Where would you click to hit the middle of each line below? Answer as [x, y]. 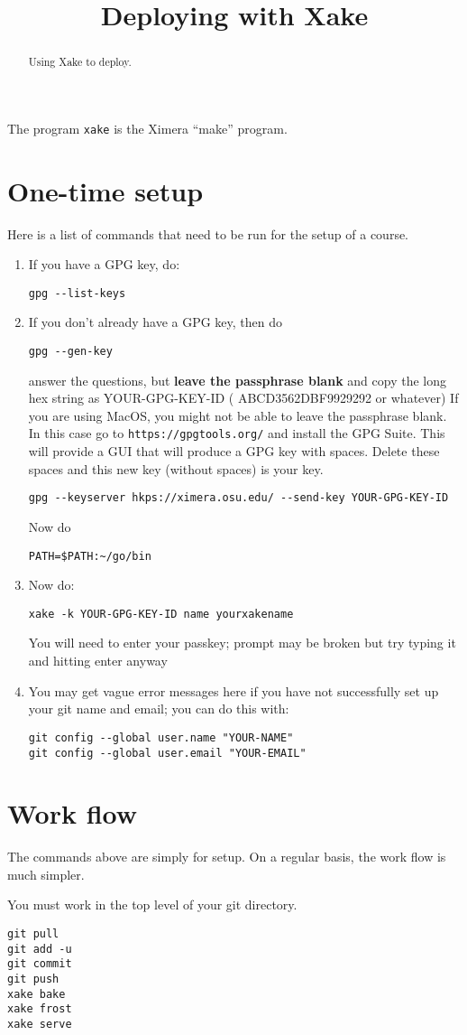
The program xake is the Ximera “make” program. [147, 128]
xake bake [37, 994]
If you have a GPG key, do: [104, 264]
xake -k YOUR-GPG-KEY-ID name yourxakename [161, 614]
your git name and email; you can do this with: [159, 709]
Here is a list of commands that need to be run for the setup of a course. [208, 233]
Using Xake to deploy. [80, 62]
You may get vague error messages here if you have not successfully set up [233, 690]
